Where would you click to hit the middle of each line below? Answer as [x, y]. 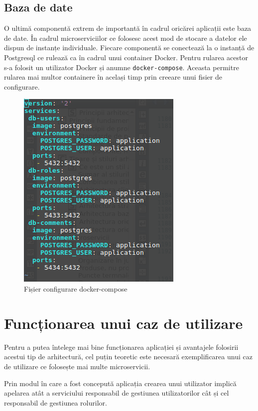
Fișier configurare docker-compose [76, 289]
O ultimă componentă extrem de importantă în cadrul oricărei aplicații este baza [128, 28]
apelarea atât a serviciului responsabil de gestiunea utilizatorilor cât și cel [117, 393]
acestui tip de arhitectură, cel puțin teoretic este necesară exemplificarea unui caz [128, 357]
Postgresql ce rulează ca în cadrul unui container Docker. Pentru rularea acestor [126, 57]
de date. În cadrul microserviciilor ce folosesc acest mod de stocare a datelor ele [126, 38]
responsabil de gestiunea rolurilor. [56, 402]
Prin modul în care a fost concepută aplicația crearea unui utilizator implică [120, 383]
